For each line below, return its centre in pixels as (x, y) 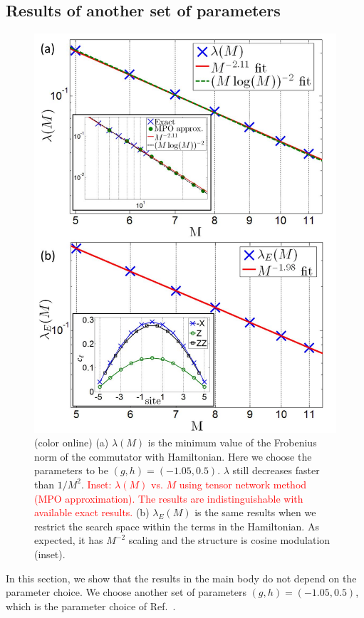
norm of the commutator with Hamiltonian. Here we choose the (173, 456)
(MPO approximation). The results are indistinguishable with (169, 498)
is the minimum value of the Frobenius (232, 442)
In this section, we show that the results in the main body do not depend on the (181, 578)
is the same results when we (255, 512)
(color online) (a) (72, 442)
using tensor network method (243, 484)
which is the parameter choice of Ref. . (91, 606)
